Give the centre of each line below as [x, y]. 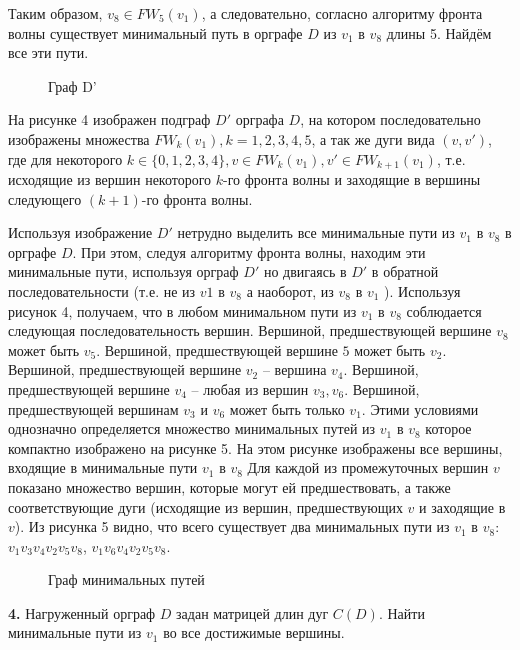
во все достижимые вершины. [254, 632]
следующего [45, 198]
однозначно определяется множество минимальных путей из [192, 428]
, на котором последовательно [390, 119]
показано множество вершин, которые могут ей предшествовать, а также [229, 486]
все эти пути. [48, 52]
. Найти [401, 612]
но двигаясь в [305, 271]
